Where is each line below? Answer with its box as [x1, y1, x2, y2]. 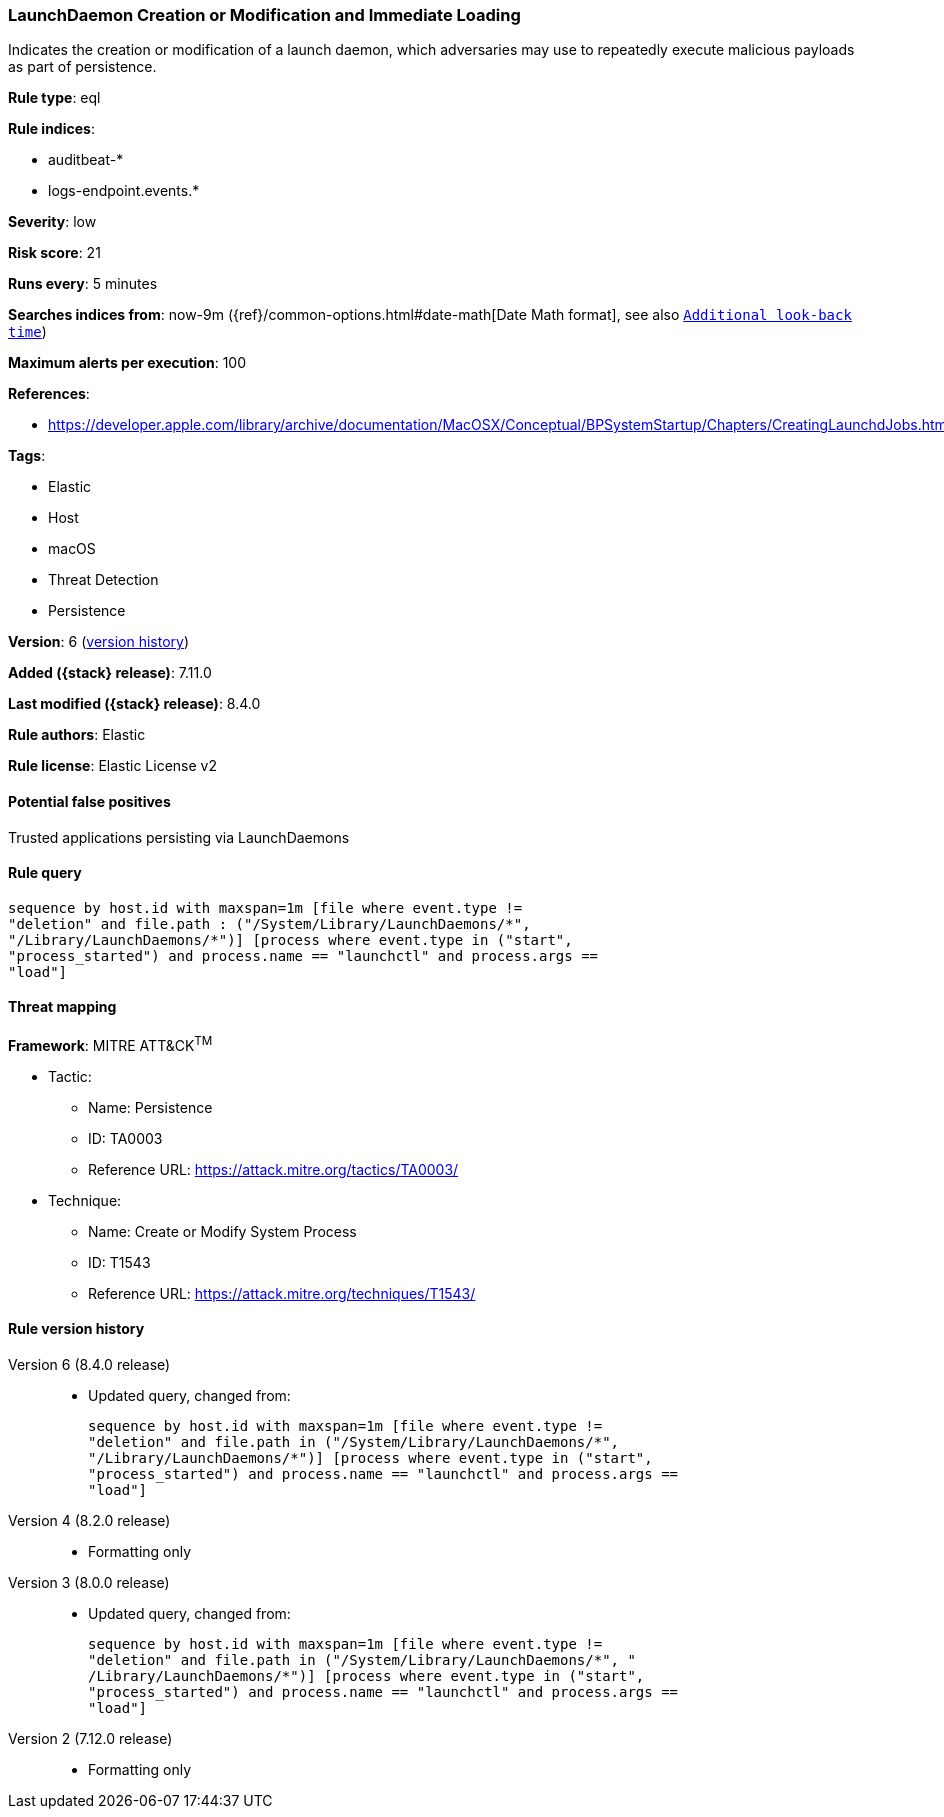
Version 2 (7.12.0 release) [8, 1729, 173, 1747]
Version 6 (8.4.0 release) [8, 1355, 171, 1373]
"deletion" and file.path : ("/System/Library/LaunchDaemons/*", [8, 915, 531, 932]
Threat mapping [8, 998, 117, 1016]
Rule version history [8, 1320, 145, 1338]
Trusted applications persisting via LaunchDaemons [8, 828, 350, 846]
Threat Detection [48, 571, 159, 589]
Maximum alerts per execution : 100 [8, 354, 247, 372]
